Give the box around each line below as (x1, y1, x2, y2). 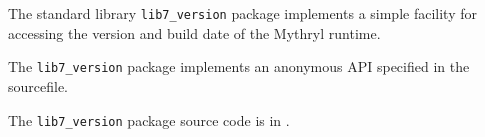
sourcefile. (8, 75, 69, 96)
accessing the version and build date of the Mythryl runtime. (8, 22, 381, 43)
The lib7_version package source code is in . (8, 109, 290, 130)
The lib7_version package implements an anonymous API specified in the (8, 56, 470, 77)
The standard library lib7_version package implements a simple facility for (8, 3, 477, 23)
